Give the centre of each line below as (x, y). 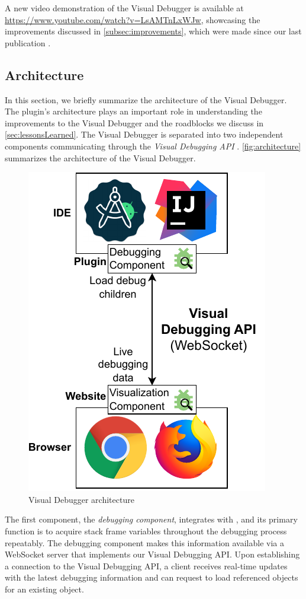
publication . (28, 42)
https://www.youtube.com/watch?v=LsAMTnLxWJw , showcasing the (133, 19)
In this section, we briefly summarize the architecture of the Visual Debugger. (146, 99)
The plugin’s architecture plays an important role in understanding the (133, 111)
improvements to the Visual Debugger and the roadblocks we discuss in (134, 122)
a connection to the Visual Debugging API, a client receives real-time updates (146, 565)
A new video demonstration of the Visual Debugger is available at (124, 8)
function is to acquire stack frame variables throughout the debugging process (146, 531)
